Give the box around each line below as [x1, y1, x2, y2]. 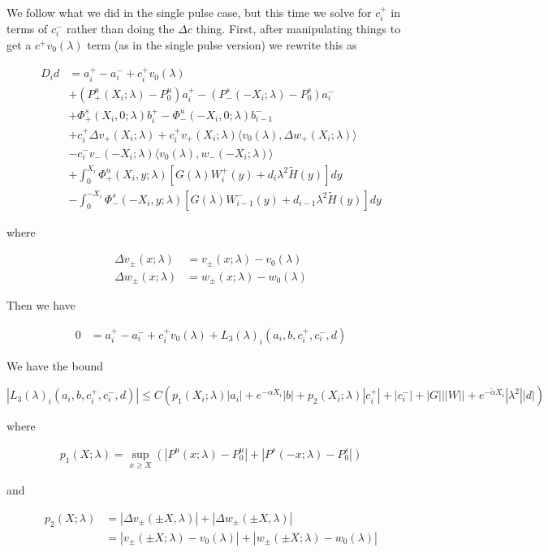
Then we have [6, 297, 76, 314]
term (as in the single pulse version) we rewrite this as [87, 36, 357, 53]
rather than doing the [67, 20, 175, 37]
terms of [6, 20, 48, 37]
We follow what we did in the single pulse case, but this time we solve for [6, 4, 372, 20]
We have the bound [6, 357, 104, 374]
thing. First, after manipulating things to [196, 20, 401, 37]
